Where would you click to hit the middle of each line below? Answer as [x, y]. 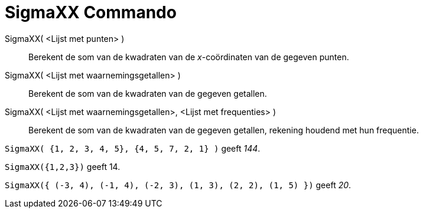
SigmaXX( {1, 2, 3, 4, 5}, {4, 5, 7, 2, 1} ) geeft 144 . [133, 148]
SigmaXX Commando [91, 12]
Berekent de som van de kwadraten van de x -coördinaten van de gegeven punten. [189, 57]
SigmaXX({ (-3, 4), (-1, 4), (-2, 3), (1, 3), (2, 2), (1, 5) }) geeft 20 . [178, 185]
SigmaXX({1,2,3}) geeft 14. [63, 166]
